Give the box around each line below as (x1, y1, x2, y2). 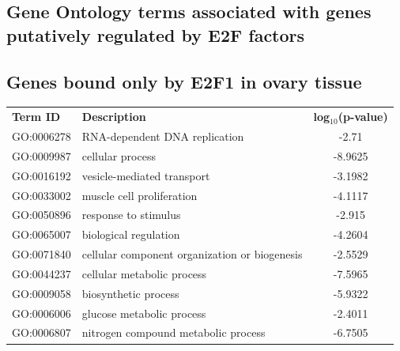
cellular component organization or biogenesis (81, 246, 303, 262)
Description (81, 108, 146, 125)
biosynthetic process (81, 285, 179, 301)
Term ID (12, 108, 61, 125)
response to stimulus (81, 206, 181, 223)
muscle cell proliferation (81, 187, 198, 203)
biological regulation (81, 226, 180, 243)
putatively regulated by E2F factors (6, 22, 305, 47)
